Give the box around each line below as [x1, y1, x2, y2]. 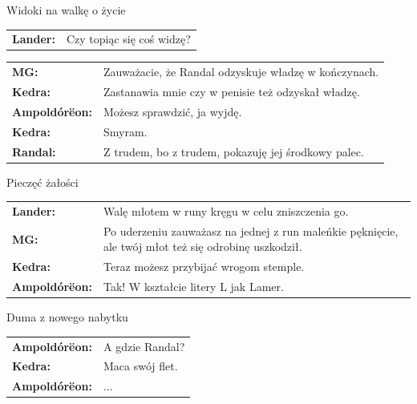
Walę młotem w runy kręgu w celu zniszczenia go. [103, 203, 349, 219]
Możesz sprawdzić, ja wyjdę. [103, 103, 242, 119]
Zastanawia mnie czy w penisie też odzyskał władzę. [103, 83, 360, 100]
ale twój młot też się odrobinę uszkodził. [103, 238, 302, 255]
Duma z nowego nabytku [6, 309, 128, 325]
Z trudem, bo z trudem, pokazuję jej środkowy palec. [103, 143, 364, 160]
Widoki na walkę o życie [6, 2, 126, 18]
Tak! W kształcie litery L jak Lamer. [103, 278, 284, 295]
